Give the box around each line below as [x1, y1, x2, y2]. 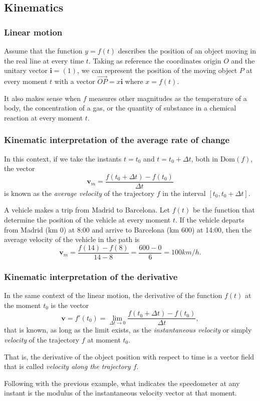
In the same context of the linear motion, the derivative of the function [4, 290, 222, 300]
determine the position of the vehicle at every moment [4, 214, 171, 225]
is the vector [51, 299, 89, 310]
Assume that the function [4, 45, 83, 55]
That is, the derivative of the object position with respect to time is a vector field [4, 351, 254, 361]
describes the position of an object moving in [118, 45, 256, 55]
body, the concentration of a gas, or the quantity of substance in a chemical [4, 102, 236, 113]
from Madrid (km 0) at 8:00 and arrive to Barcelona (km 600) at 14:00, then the [4, 224, 251, 234]
